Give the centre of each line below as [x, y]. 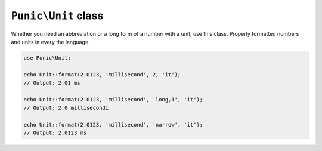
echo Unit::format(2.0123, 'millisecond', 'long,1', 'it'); [113, 99]
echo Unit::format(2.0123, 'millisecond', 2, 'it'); [102, 74]
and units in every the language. [50, 42]
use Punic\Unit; [47, 58]
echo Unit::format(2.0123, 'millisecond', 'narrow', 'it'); [113, 125]
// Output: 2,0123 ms [55, 133]
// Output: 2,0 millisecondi [66, 108]
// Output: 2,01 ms [52, 83]
